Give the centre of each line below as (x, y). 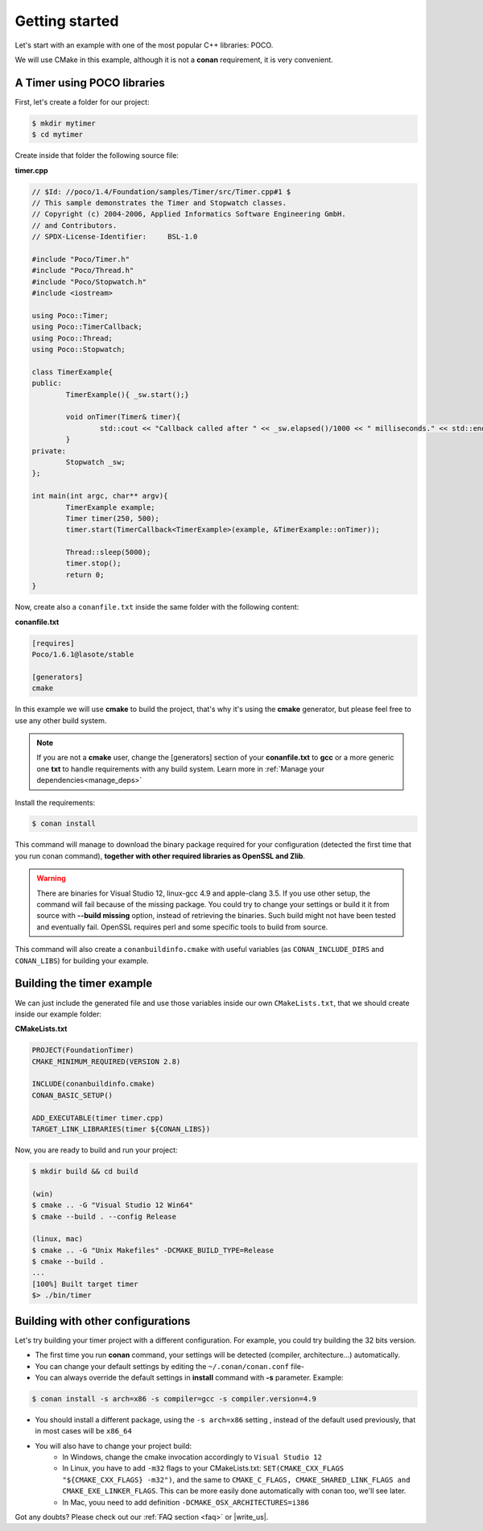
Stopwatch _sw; (96, 462)
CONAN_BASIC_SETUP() (72, 1095)
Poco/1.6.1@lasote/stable (83, 654)
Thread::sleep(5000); (108, 552)
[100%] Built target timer (85, 1284)
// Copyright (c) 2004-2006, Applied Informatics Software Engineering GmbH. (189, 214)
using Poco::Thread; (72, 338)
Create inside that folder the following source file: (97, 155)
